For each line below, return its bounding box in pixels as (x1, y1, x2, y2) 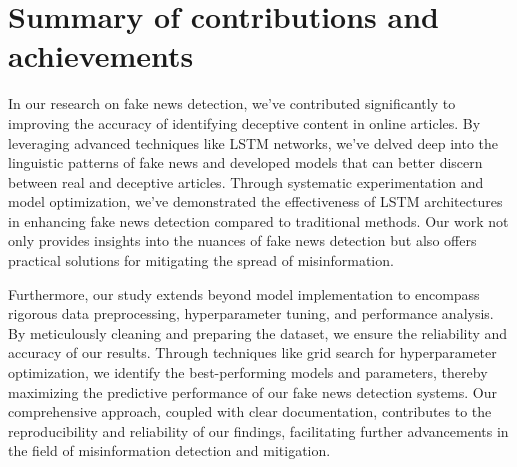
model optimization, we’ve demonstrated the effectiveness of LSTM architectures (8, 191, 503, 212)
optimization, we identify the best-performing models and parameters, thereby (8, 362, 488, 383)
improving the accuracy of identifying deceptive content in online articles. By (8, 112, 481, 133)
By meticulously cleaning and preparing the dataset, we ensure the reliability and (8, 322, 508, 343)
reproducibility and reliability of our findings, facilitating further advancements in (8, 420, 509, 441)
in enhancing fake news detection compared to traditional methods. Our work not (8, 210, 509, 231)
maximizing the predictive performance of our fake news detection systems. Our (8, 381, 497, 402)
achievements (8, 35, 194, 76)
